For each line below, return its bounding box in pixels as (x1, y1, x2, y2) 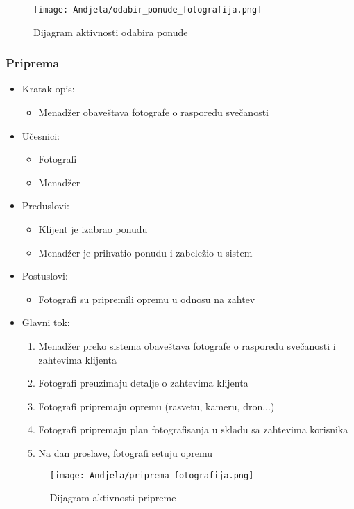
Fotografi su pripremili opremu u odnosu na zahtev (38, 291, 255, 306)
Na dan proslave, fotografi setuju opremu (38, 445, 212, 460)
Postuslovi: (22, 268, 68, 283)
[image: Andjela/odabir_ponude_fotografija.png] (33, 5, 262, 15)
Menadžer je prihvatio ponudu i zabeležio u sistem (38, 245, 253, 259)
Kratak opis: (22, 81, 75, 96)
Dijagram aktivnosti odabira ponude (33, 24, 188, 39)
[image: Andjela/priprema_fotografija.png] (49, 470, 254, 480)
